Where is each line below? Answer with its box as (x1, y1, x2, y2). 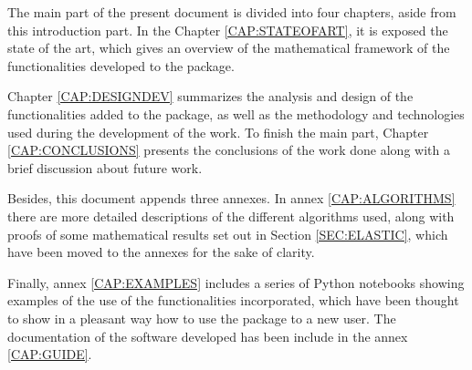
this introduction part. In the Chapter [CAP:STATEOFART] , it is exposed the (7, 20, 448, 39)
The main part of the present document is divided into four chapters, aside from (7, 3, 456, 21)
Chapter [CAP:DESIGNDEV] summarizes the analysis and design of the (7, 87, 414, 106)
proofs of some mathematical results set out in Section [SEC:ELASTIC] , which (7, 224, 448, 243)
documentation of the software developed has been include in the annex (7, 326, 408, 345)
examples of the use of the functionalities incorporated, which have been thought (7, 291, 459, 310)
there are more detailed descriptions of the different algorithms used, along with (7, 206, 455, 225)
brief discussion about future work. (7, 158, 203, 177)
